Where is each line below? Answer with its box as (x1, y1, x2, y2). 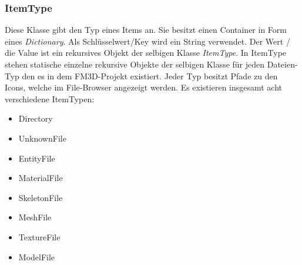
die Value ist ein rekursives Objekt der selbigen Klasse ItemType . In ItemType (5, 46, 287, 59)
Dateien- (267, 58, 298, 70)
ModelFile (18, 250, 55, 263)
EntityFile (18, 152, 55, 164)
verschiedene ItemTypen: (5, 92, 95, 105)
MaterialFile (18, 172, 63, 184)
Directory (18, 112, 53, 125)
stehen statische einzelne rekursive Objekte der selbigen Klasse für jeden (5, 58, 265, 70)
